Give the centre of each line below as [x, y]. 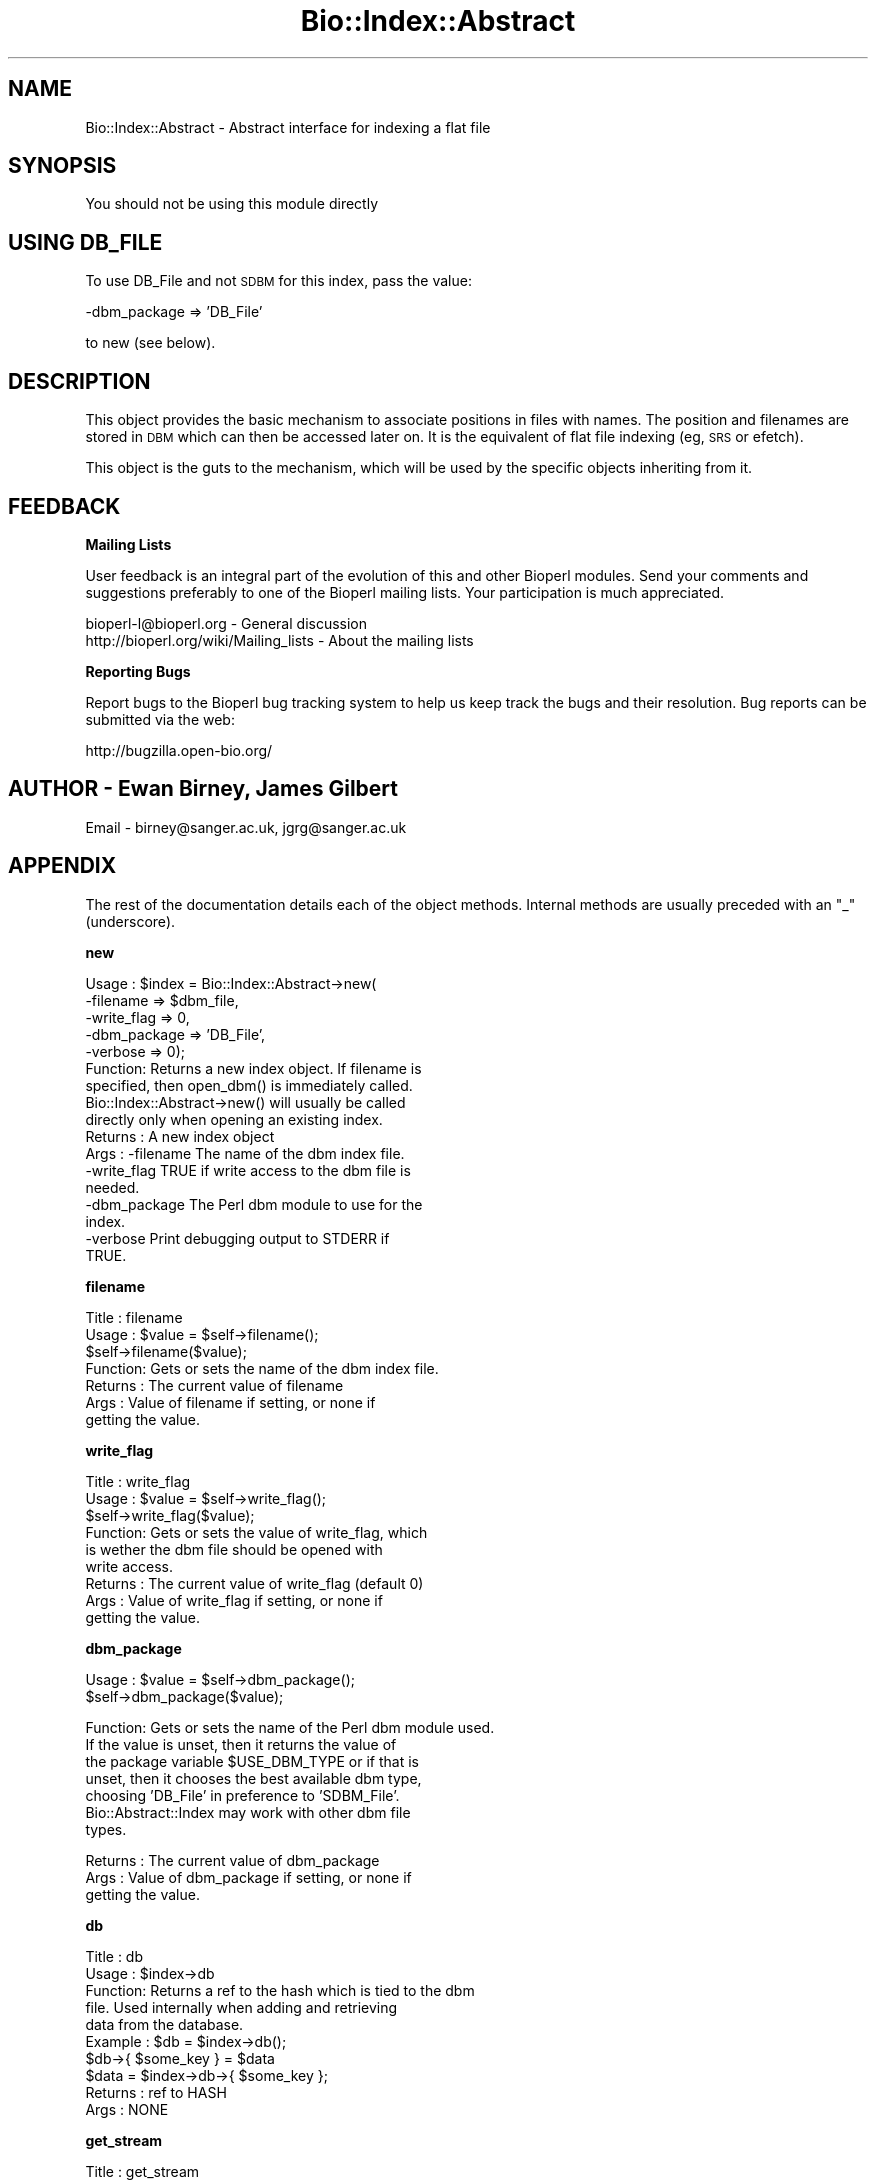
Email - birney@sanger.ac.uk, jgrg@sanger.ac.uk [246, 827]
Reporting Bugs [138, 671]
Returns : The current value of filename [214, 1385]
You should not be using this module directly [232, 204]
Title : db [114, 1956]
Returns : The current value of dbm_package [232, 1860]
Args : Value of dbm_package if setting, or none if [248, 1877]
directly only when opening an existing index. [234, 1119]
